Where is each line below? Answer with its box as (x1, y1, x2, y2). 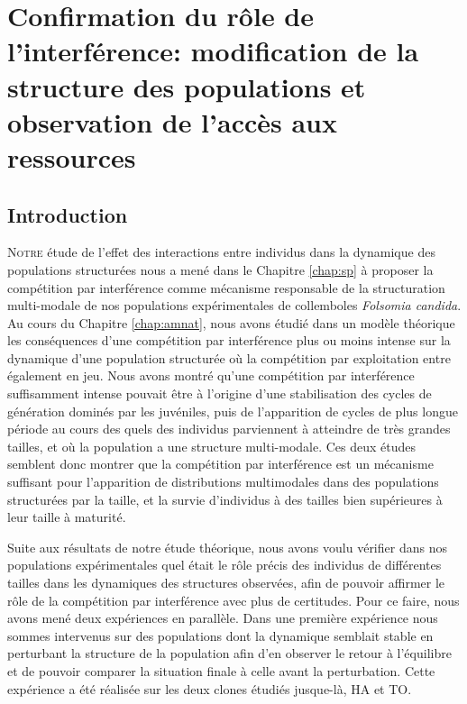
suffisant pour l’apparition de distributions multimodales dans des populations (7, 472, 439, 491)
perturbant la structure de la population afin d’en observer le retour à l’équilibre (7, 644, 452, 663)
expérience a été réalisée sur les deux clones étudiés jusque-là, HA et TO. (7, 679, 412, 698)
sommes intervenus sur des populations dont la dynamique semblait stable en (7, 626, 434, 645)
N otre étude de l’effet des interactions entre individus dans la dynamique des (7, 242, 435, 261)
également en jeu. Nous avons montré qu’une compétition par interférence (7, 366, 415, 385)
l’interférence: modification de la (7, 32, 419, 69)
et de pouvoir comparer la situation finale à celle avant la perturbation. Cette (7, 661, 435, 680)
